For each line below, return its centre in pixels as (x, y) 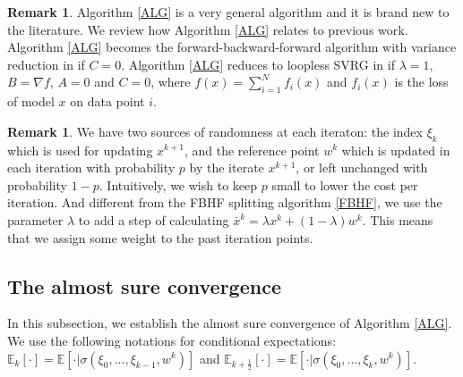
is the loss (421, 82)
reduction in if (46, 64)
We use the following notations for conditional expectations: (172, 340)
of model (31, 101)
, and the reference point (252, 150)
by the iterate (227, 168)
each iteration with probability (91, 168)
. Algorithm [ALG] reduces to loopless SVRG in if (258, 64)
